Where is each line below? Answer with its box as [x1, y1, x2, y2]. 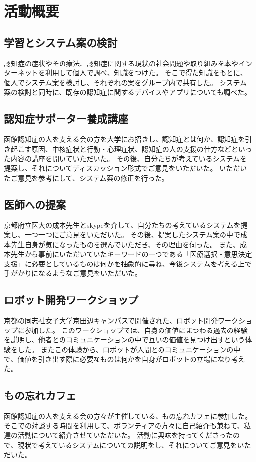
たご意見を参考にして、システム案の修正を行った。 [4, 172, 169, 183]
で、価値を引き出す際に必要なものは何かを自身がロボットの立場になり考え [4, 354, 245, 364]
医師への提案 [4, 197, 66, 212]
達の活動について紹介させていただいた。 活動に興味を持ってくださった [4, 430, 233, 440]
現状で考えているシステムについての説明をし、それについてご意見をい [17, 439, 244, 450]
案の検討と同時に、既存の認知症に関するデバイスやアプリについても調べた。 [4, 87, 252, 97]
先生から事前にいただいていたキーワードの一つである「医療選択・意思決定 [10, 249, 252, 259]
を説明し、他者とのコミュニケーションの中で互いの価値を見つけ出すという [4, 334, 245, 345]
